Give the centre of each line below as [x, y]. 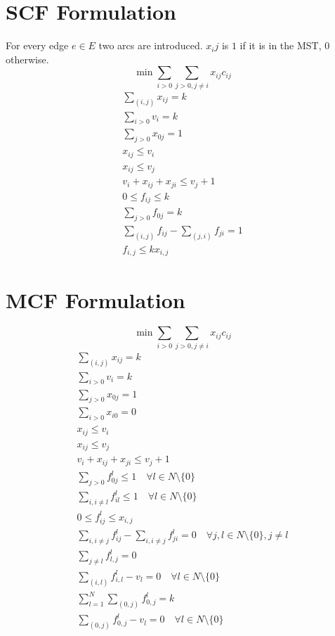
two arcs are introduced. [151, 45]
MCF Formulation [96, 299]
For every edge [37, 45]
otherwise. [27, 59]
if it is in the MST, [281, 45]
